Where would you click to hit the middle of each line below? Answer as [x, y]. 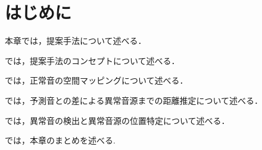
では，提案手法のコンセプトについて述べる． [92, 60]
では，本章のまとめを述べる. [60, 140]
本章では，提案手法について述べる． [76, 41]
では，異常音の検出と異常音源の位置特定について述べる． [117, 120]
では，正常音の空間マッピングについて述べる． [96, 80]
